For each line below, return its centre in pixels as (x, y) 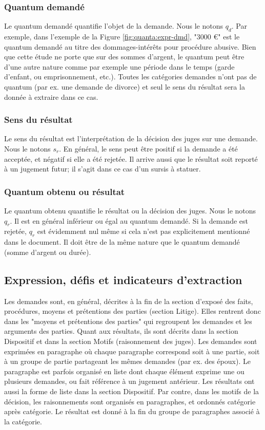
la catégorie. (23, 421)
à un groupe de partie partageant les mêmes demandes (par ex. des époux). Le (127, 361)
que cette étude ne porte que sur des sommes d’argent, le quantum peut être (124, 57)
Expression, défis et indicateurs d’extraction (123, 279)
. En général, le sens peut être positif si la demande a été (148, 148)
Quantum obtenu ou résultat (65, 191)
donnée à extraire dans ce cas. (51, 96)
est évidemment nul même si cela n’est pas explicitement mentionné (144, 231)
